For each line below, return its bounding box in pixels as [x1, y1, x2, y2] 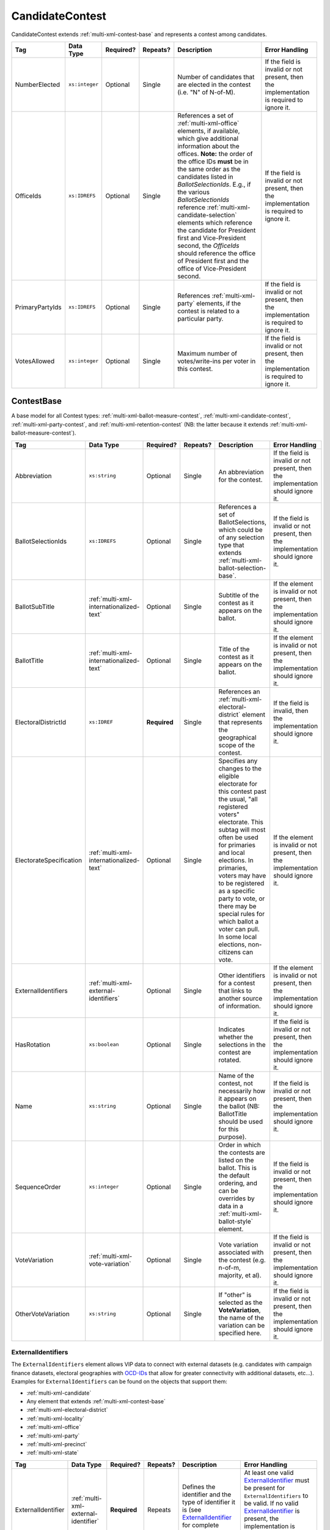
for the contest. [218, 475, 263, 483]
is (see [182, 1506, 202, 1514]
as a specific [218, 886, 255, 895]
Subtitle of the [218, 591, 259, 599]
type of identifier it [182, 1498, 235, 1507]
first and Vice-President [177, 233, 246, 242]
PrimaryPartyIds [15, 303, 62, 312]
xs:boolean [89, 1041, 119, 1048]
